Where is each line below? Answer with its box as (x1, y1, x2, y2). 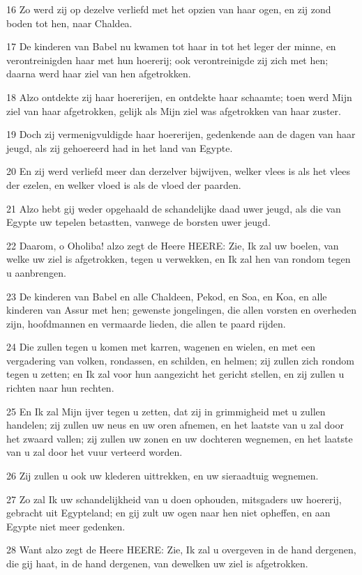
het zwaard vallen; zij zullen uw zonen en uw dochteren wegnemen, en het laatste (6, 431, 353, 445)
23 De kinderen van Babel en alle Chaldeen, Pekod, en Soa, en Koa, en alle (6, 289, 327, 303)
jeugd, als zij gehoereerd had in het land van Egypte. (6, 140, 233, 155)
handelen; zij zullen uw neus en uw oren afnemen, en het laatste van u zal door (6, 417, 344, 432)
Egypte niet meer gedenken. (6, 519, 126, 533)
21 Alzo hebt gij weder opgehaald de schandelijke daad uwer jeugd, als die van (6, 201, 341, 215)
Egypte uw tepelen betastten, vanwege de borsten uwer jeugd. (6, 215, 271, 229)
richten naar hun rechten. (6, 381, 114, 395)
